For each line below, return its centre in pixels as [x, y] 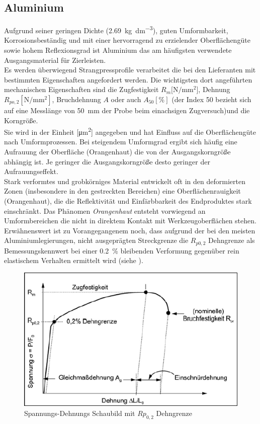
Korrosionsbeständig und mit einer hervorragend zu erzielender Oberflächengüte [127, 40]
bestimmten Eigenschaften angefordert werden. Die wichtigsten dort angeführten [128, 79]
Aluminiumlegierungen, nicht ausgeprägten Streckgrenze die [96, 240]
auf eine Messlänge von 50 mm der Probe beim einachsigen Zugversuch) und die [127, 110]
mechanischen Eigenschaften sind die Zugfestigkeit [81, 89]
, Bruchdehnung [76, 99]
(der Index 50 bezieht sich [211, 99]
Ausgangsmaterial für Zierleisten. [55, 60]
